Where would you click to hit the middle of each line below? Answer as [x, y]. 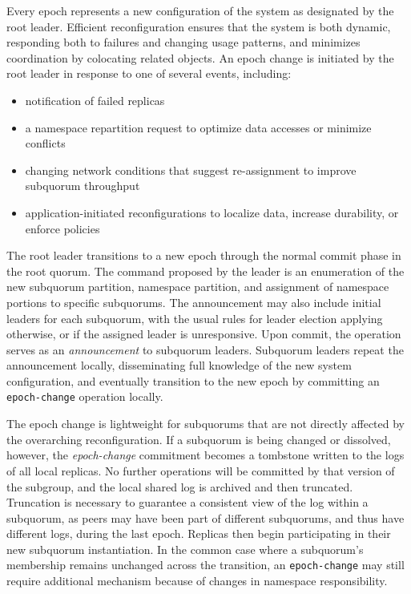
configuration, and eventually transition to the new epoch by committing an [193, 380]
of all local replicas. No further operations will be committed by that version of [201, 470]
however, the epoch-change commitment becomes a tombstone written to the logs [205, 455]
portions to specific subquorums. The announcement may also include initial [194, 302]
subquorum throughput [83, 186]
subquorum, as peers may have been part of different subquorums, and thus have [205, 517]
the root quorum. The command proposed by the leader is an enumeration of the [205, 271]
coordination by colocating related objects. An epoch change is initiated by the [200, 57]
